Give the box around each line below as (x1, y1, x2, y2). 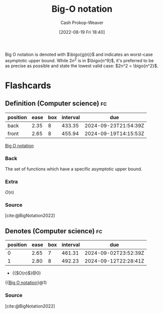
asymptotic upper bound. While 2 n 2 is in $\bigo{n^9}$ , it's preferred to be (5, 56, 154, 63)
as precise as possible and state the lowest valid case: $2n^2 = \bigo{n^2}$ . (5, 63, 159, 69)
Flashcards (5, 80, 51, 91)
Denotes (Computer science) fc (5, 227, 102, 235)
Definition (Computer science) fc (5, 99, 107, 108)
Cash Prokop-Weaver (60, 20, 104, 25)
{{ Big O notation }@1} (5, 280, 47, 286)
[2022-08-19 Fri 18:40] (59, 29, 105, 35)
